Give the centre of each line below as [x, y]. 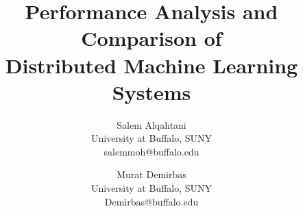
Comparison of [151, 38]
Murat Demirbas [151, 174]
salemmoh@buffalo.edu [151, 151]
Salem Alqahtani [151, 124]
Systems [151, 91]
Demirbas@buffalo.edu [151, 201]
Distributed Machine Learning [151, 65]
